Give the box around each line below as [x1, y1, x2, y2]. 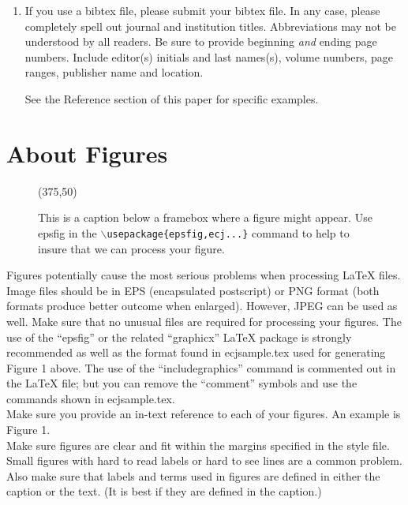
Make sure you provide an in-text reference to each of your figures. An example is [6, 406, 401, 422]
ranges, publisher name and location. [24, 64, 204, 80]
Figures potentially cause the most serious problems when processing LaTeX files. [6, 267, 401, 283]
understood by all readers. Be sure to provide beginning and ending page [24, 33, 377, 50]
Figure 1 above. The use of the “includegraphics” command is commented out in [6, 359, 396, 376]
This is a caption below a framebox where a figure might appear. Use [38, 209, 372, 226]
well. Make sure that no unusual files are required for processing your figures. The [6, 312, 402, 329]
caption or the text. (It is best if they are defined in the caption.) [6, 483, 322, 499]
